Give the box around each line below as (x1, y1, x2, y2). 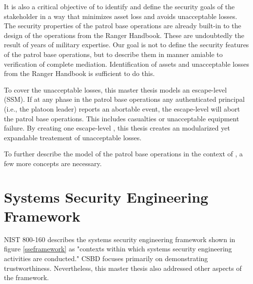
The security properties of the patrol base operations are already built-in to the (4, 20, 241, 31)
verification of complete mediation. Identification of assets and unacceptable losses (4, 58, 249, 69)
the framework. (4, 272, 49, 283)
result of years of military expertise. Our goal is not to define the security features (4, 39, 249, 50)
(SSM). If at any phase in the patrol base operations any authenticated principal (4, 94, 245, 104)
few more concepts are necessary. (4, 158, 102, 168)
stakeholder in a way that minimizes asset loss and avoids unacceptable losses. (4, 11, 237, 21)
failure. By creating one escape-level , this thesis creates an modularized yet (4, 123, 230, 133)
